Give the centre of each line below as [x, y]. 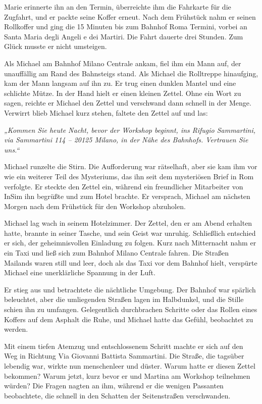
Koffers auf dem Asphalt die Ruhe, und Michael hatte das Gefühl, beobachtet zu [129, 319]
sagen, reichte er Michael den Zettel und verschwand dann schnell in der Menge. [128, 103]
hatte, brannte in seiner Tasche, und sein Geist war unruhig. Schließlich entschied [130, 233]
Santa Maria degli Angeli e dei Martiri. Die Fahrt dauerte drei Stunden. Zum [124, 36]
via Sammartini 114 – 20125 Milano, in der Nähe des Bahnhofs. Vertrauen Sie [126, 140]
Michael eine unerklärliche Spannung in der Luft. [80, 272]
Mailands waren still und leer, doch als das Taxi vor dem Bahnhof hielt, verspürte [131, 262]
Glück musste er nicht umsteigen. [56, 46]
